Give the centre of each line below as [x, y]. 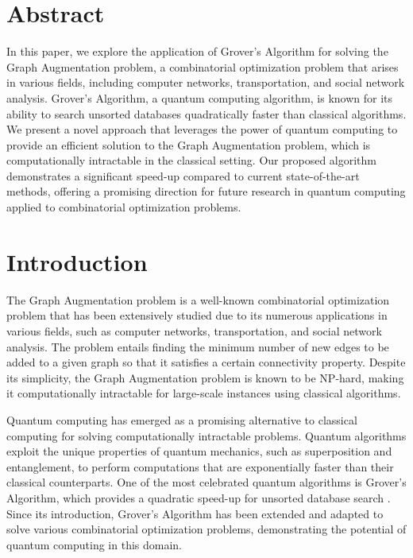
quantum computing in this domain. [95, 544]
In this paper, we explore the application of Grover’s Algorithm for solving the [197, 51]
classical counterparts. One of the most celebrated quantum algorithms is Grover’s [206, 482]
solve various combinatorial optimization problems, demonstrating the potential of [206, 529]
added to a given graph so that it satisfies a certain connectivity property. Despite [206, 362]
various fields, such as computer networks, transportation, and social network [194, 330]
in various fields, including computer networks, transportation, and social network [206, 82]
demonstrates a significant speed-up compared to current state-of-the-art [183, 175]
